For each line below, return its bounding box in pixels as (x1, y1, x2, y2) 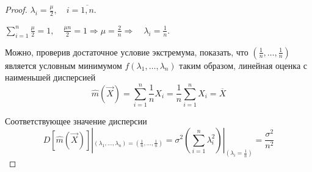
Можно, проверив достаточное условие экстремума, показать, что (5, 45, 249, 58)
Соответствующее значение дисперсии (5, 114, 147, 127)
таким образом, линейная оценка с (179, 59, 307, 71)
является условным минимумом (5, 59, 122, 71)
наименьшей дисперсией (5, 71, 96, 84)
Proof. (5, 3, 27, 15)
